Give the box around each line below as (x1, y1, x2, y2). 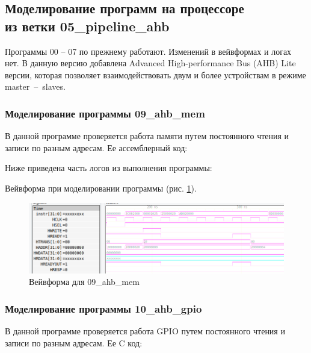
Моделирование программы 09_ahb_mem (5, 105, 205, 120)
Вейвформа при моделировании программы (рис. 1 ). (5, 181, 197, 194)
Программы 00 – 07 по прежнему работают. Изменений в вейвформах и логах (5, 45, 292, 57)
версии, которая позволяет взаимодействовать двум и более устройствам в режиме (5, 68, 306, 81)
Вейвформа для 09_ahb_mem (29, 275, 140, 288)
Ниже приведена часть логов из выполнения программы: (5, 161, 212, 174)
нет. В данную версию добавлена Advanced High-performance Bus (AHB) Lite (5, 57, 296, 69)
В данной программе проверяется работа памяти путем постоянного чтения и (5, 130, 289, 142)
